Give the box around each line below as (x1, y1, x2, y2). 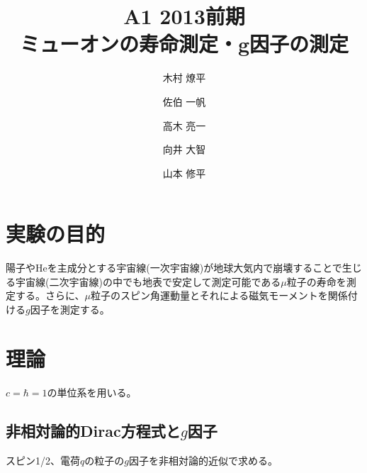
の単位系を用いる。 (47, 384, 137, 399)
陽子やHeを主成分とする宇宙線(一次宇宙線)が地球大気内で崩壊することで (6, 260, 342, 275)
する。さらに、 (15, 288, 85, 303)
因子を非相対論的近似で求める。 (128, 452, 278, 467)
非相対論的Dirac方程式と (6, 419, 181, 441)
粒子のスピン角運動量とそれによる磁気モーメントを (91, 288, 328, 303)
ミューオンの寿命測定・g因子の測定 (19, 29, 349, 58)
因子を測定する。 (30, 302, 110, 316)
